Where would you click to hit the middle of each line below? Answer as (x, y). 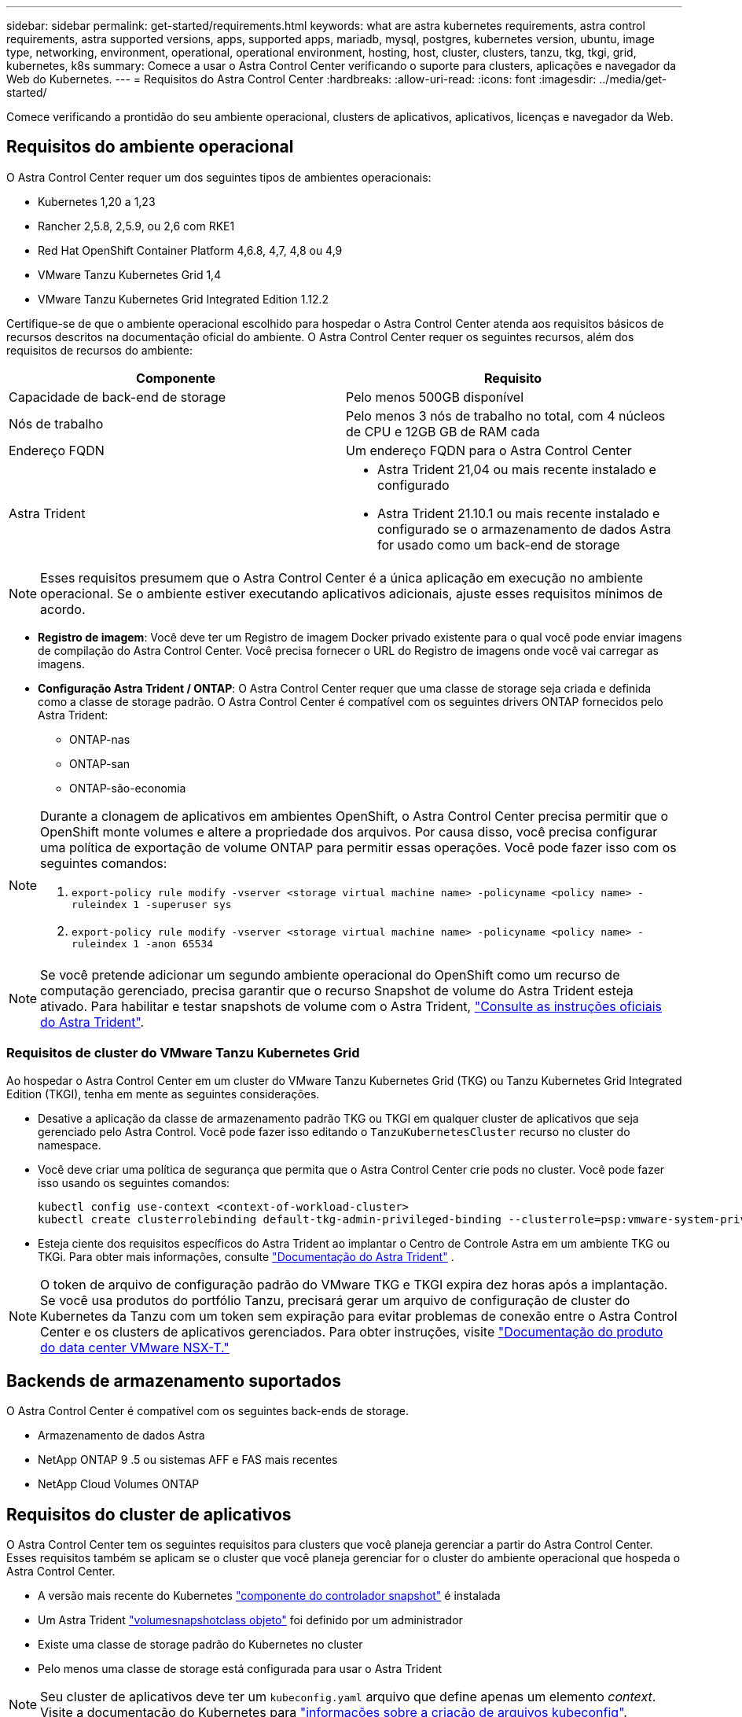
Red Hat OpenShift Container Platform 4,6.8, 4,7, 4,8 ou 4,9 (190, 250)
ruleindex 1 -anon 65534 (143, 943)
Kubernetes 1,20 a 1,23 (97, 201)
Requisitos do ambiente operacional (150, 147)
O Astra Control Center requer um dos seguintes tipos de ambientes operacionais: (219, 177)
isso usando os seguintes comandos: (134, 1182)
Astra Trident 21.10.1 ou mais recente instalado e (519, 513)
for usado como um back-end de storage (499, 544)
